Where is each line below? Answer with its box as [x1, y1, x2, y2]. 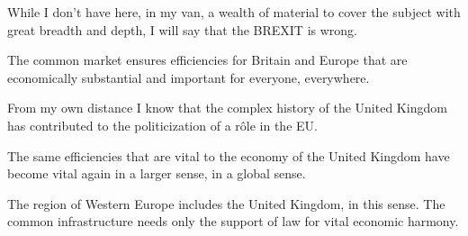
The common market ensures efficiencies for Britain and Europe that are [7, 50, 408, 69]
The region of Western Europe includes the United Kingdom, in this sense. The [7, 194, 445, 213]
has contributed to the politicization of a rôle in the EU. [7, 115, 318, 134]
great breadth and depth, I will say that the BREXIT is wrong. [7, 20, 357, 39]
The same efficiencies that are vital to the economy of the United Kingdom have [7, 146, 450, 165]
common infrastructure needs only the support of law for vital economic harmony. [7, 212, 459, 231]
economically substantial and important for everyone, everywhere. [7, 68, 370, 86]
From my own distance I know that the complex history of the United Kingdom [7, 98, 447, 117]
